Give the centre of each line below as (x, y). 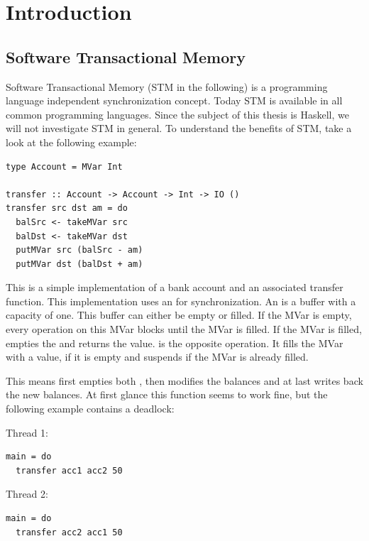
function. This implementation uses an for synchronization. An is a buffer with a (181, 301)
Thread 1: (27, 432)
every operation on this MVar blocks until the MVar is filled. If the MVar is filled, (184, 329)
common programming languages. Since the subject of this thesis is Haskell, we (177, 114)
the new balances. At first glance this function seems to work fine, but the (167, 394)
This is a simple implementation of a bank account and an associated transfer (175, 287)
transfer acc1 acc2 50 (69, 470)
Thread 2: (27, 494)
